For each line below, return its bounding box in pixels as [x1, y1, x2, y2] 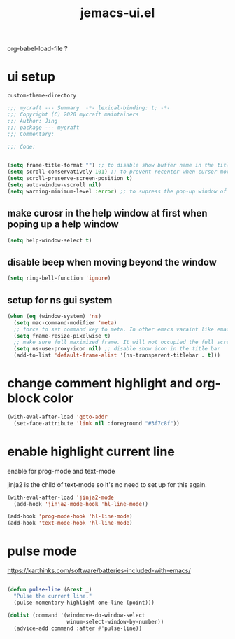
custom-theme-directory [7, 92, 77, 99]
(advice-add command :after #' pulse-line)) [13, 625, 142, 632]
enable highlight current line [7, 444, 175, 460]
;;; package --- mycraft [7, 124, 80, 131]
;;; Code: [7, 143, 36, 150]
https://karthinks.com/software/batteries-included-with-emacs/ [7, 566, 191, 575]
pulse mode [7, 543, 77, 559]
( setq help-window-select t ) [7, 237, 92, 244]
